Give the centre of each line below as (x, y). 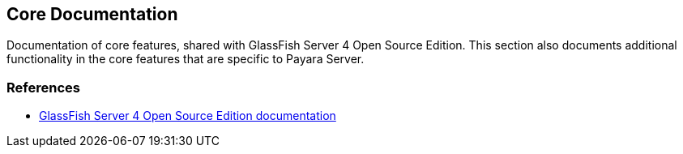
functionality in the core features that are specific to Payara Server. (186, 59)
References (43, 87)
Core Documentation (92, 14)
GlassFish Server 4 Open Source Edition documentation (188, 116)
